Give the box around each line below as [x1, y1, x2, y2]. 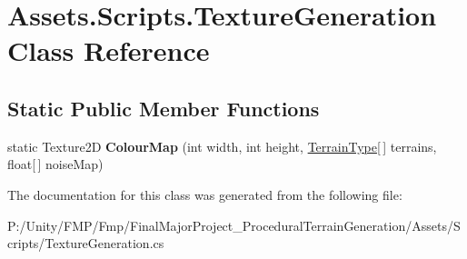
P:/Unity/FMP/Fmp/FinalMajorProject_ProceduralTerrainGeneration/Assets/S [7, 215, 461, 234]
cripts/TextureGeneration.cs [7, 234, 164, 253]
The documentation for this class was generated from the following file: [7, 184, 402, 204]
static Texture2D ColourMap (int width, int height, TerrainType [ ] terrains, [7, 136, 437, 155]
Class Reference [7, 32, 210, 69]
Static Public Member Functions [7, 94, 320, 122]
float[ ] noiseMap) [7, 154, 104, 174]
